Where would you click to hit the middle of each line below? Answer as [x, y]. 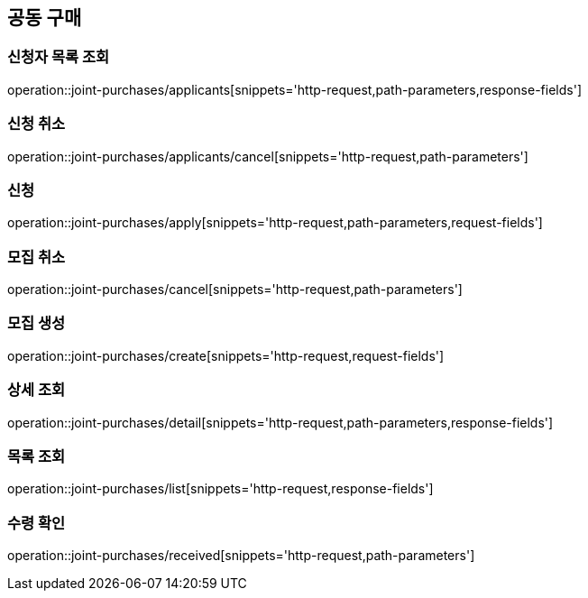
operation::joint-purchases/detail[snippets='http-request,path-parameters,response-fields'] [280, 422]
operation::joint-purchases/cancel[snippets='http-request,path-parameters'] [235, 290]
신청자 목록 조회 [59, 57]
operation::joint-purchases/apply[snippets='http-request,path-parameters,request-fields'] [275, 223]
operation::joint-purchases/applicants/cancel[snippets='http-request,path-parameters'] [268, 156]
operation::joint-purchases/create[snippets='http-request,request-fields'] [226, 355]
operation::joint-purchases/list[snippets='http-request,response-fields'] [220, 489]
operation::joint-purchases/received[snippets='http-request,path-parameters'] [241, 556]
